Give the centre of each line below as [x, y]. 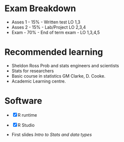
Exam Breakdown [40, 9]
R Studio [26, 125]
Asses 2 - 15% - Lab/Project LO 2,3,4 [49, 27]
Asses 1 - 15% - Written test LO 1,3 [46, 22]
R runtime [27, 115]
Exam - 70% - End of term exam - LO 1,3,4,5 [56, 32]
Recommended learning [54, 52]
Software [23, 101]
